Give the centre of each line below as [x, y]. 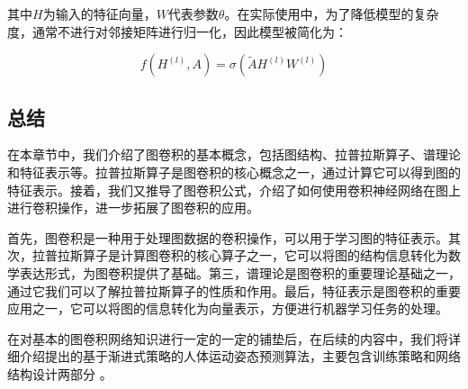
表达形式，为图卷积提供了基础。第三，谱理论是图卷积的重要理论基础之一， [240, 272]
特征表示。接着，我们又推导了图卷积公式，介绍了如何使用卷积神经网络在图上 [234, 190]
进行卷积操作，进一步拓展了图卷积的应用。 [133, 208]
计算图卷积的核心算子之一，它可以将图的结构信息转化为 [284, 255]
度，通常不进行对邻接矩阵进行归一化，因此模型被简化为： [177, 31]
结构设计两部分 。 [60, 373]
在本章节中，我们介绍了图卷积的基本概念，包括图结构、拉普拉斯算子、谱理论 [234, 154]
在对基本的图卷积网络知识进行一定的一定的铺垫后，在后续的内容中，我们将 [228, 338]
